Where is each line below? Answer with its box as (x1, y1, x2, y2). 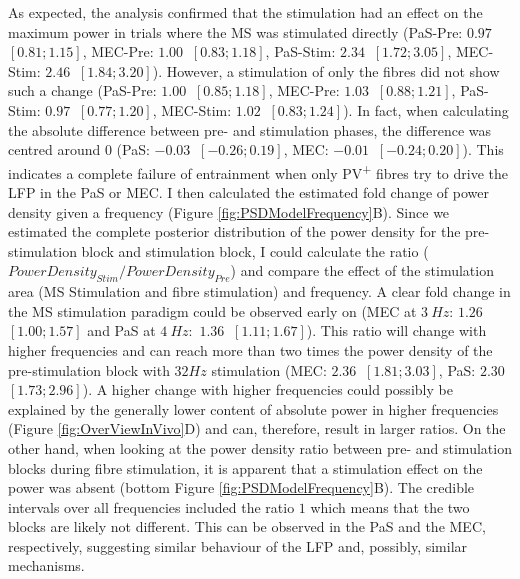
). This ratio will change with (306, 320, 487, 341)
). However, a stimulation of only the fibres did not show (152, 60, 500, 81)
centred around (8, 139, 101, 160)
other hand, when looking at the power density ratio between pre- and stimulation (8, 437, 512, 458)
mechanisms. (8, 555, 85, 576)
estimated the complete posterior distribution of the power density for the (8, 221, 461, 242)
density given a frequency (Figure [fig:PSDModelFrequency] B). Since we (8, 201, 450, 222)
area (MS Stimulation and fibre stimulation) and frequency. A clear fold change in (8, 281, 511, 302)
